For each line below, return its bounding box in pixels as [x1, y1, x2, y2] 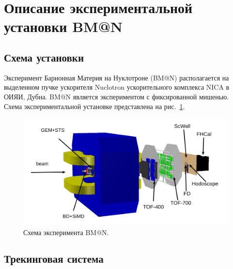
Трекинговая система [4, 251, 104, 266]
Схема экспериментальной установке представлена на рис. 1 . [4, 101, 185, 111]
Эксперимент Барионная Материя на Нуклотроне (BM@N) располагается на [4, 72, 229, 82]
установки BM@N [4, 16, 123, 36]
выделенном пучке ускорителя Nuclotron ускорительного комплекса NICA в [4, 82, 230, 92]
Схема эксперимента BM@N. [23, 227, 109, 237]
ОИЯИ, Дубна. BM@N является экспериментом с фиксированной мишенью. [4, 91, 229, 101]
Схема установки [4, 49, 84, 64]
